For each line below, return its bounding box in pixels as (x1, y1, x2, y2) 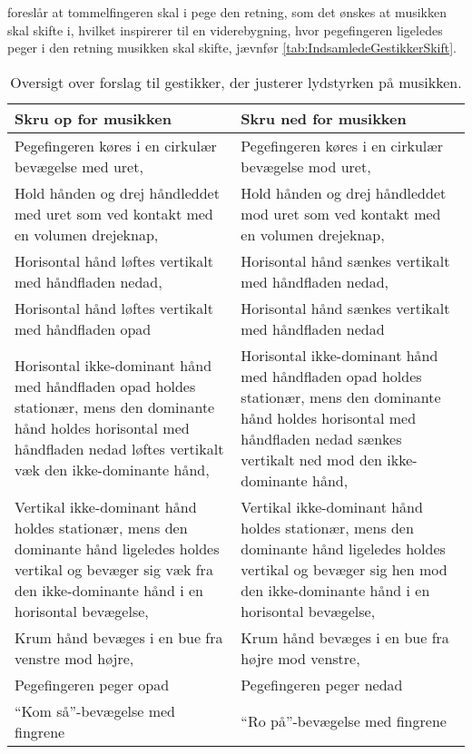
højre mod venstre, (241, 647, 360, 669)
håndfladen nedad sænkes (241, 427, 402, 449)
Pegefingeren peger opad (15, 673, 170, 695)
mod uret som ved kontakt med (241, 202, 441, 224)
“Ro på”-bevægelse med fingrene (241, 710, 447, 732)
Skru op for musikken (15, 107, 172, 129)
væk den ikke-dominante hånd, (15, 459, 210, 481)
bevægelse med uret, (15, 155, 143, 177)
